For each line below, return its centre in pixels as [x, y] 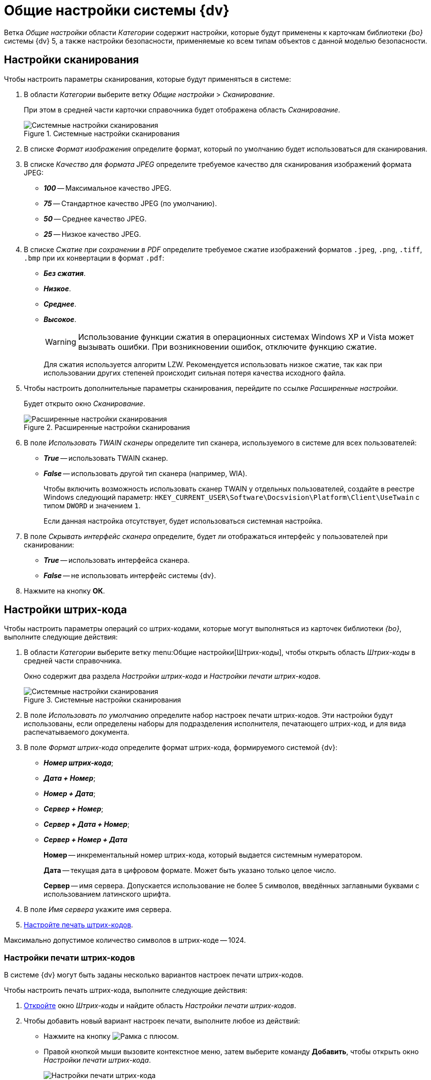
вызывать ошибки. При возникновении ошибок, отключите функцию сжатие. [227, 347]
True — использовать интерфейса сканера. [117, 560]
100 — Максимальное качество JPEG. [108, 188]
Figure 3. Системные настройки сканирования [103, 700]
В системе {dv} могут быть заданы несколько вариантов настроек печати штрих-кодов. [154, 975]
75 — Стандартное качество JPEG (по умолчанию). [130, 203]
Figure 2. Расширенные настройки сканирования [107, 427]
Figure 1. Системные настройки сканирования [102, 133]
